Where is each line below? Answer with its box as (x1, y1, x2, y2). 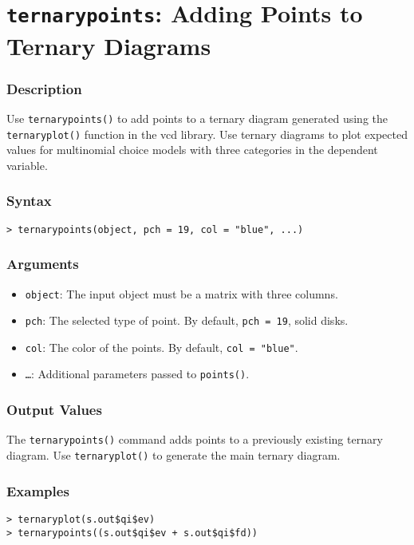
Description (6, 78, 82, 98)
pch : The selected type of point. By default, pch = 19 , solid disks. (25, 312, 349, 329)
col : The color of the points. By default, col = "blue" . (25, 338, 298, 355)
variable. (6, 156, 48, 173)
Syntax (6, 191, 52, 211)
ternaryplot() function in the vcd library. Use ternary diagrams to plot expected (6, 125, 408, 142)
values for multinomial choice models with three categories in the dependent (6, 141, 378, 158)
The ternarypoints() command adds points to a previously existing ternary (6, 431, 383, 448)
